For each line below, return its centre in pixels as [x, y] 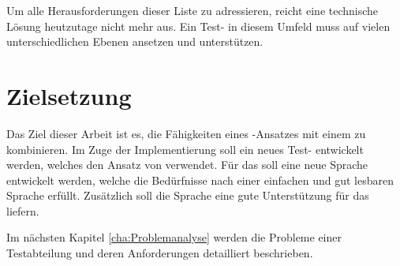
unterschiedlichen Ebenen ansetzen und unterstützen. [135, 41]
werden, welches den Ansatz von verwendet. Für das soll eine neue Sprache [187, 165]
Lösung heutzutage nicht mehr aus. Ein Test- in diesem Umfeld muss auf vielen [198, 26]
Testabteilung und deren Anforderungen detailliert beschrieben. [160, 253]
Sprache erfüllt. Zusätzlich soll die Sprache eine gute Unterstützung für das [188, 195]
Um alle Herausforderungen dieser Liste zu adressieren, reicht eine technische [193, 10]
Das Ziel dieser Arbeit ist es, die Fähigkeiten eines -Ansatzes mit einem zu [186, 133]
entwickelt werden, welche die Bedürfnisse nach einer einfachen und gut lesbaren [200, 180]
